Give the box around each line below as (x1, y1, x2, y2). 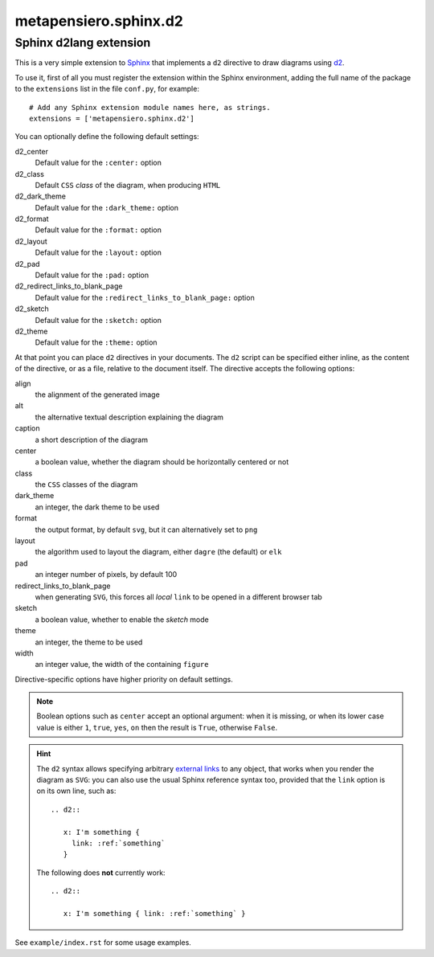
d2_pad (14, 259, 40, 268)
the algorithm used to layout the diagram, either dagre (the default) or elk (35, 547, 282, 557)
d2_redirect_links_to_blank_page (14, 281, 123, 291)
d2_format (14, 214, 49, 224)
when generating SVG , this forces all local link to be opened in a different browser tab (35, 591, 323, 602)
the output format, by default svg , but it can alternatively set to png (35, 525, 258, 534)
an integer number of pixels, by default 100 (35, 570, 178, 579)
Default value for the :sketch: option (35, 315, 162, 325)
